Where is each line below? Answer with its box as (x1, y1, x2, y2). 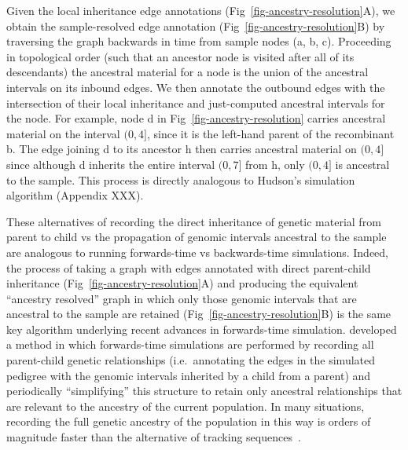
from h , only (245, 155, 305, 172)
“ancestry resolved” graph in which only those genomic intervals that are (6, 290, 357, 306)
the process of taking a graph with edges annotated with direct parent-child (6, 259, 371, 276)
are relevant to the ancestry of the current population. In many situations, (6, 397, 365, 414)
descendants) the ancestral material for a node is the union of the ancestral (6, 64, 369, 80)
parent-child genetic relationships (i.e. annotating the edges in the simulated (6, 352, 376, 368)
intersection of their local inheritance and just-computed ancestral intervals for (6, 94, 385, 111)
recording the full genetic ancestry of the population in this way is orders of (6, 413, 371, 430)
